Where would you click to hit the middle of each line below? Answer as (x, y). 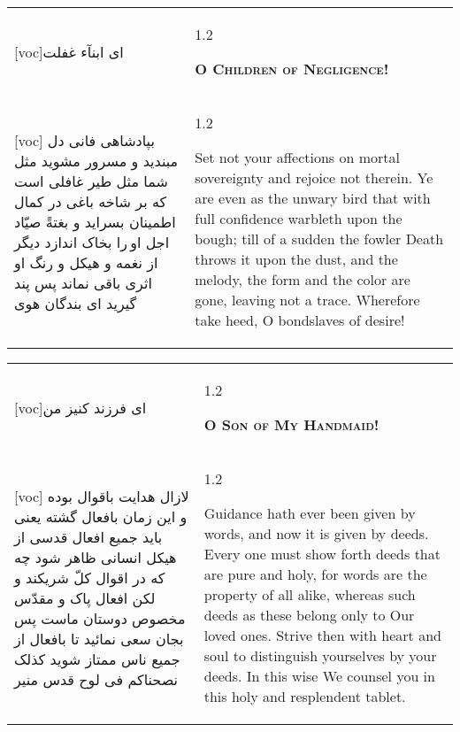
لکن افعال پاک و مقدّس (85, 597)
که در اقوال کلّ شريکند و (90, 577)
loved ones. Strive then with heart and (322, 635)
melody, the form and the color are (303, 279)
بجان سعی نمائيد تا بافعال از (99, 638)
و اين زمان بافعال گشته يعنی (101, 516)
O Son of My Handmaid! (291, 424)
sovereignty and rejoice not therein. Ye (314, 177)
